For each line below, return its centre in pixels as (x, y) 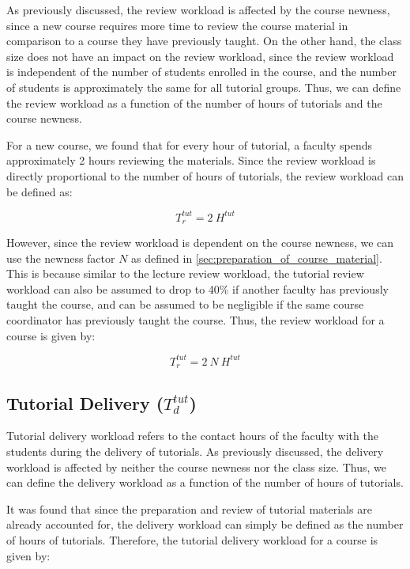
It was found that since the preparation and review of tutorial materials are (189, 508)
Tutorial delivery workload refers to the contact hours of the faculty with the (192, 436)
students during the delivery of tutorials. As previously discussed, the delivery (195, 451)
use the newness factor (61, 258)
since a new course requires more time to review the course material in (177, 25)
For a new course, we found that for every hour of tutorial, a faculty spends (190, 144)
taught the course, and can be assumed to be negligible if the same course (185, 304)
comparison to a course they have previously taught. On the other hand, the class (204, 41)
